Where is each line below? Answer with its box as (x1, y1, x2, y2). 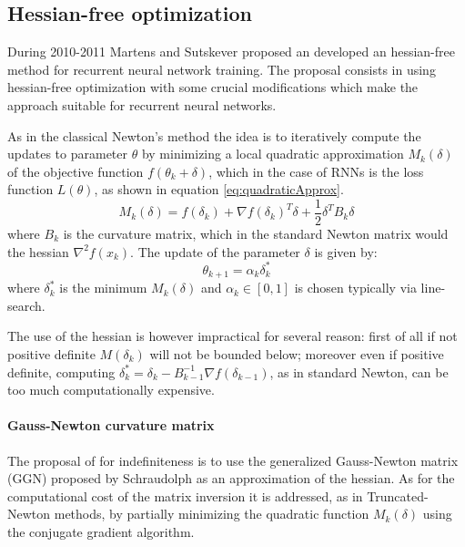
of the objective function (7, 161, 144, 181)
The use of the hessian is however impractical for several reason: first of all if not (7, 326, 458, 346)
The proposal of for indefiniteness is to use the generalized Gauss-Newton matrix (7, 450, 459, 470)
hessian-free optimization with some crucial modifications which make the (7, 77, 419, 97)
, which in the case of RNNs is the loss (208, 161, 424, 181)
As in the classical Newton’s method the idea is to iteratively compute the (7, 126, 421, 145)
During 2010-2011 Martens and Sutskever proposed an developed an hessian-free (7, 42, 455, 61)
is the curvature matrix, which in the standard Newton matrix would (63, 224, 449, 243)
